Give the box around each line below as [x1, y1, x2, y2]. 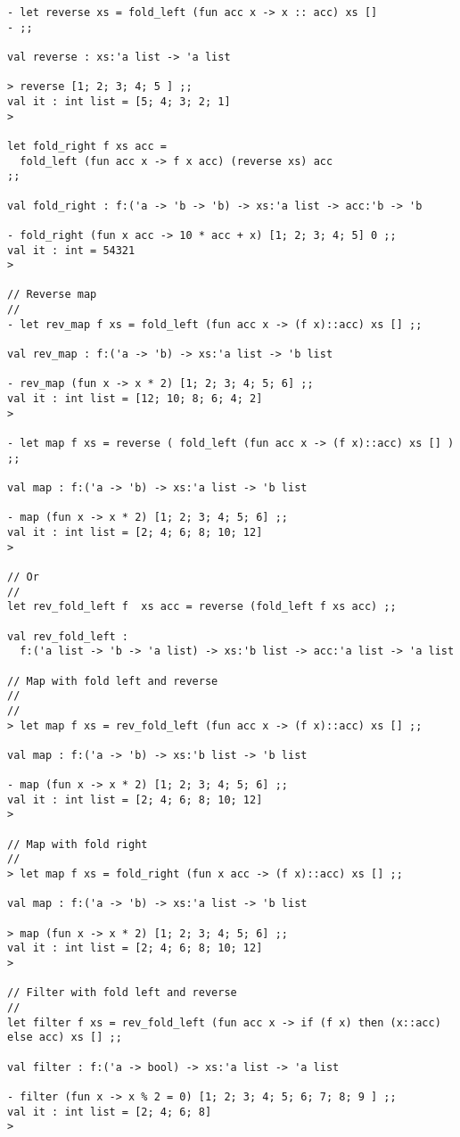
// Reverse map [7, 288, 97, 301]
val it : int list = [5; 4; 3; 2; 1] [7, 95, 231, 108]
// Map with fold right [7, 837, 148, 851]
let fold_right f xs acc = [7, 139, 167, 152]
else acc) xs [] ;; [7, 1031, 122, 1044]
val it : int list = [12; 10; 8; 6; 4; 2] [7, 392, 263, 406]
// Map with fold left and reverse [7, 674, 218, 688]
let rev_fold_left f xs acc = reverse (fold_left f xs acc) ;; [7, 600, 397, 614]
